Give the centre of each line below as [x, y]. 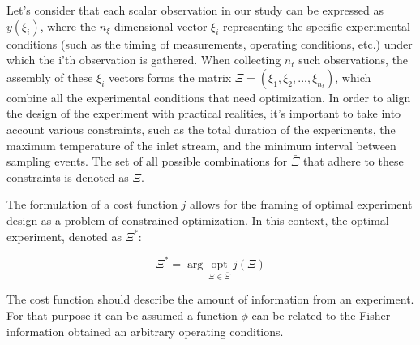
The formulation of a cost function [92, 204]
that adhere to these [353, 161]
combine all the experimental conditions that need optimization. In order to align [209, 97]
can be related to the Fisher [321, 315]
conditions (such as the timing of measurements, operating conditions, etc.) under [210, 43]
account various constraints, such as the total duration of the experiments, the [201, 129]
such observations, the [354, 60]
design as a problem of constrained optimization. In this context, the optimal [198, 220]
